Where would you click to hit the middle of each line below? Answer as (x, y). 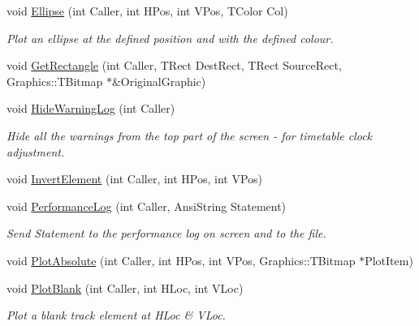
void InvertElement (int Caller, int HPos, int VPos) (135, 179)
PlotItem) (389, 260)
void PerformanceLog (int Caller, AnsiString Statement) (147, 206)
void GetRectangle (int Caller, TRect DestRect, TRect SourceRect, (174, 65)
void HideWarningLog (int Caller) (91, 108)
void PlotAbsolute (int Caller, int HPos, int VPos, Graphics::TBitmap (181, 260)
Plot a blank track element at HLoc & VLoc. (116, 315)
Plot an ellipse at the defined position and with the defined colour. (170, 38)
